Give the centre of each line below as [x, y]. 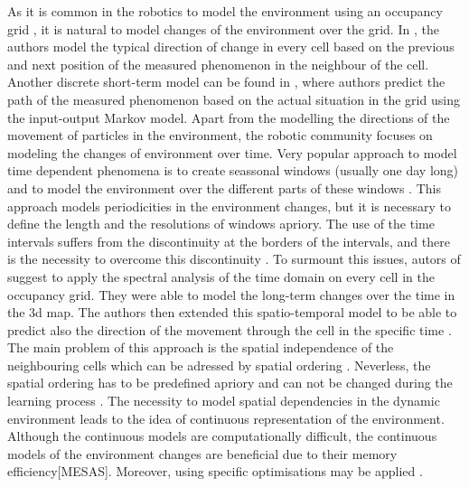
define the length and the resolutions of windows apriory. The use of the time [221, 224]
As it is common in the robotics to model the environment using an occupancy [225, 11]
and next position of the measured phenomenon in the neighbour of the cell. [218, 64]
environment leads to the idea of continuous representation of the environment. [226, 418]
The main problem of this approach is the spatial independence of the [201, 347]
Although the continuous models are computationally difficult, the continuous [222, 436]
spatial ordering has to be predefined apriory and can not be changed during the [230, 383]
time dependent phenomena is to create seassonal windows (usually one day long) [233, 170]
